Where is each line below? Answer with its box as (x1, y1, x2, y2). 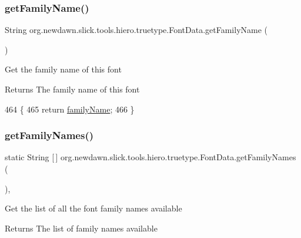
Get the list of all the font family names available (5, 202, 182, 214)
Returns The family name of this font (5, 83, 140, 95)
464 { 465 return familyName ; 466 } (5, 103, 135, 115)
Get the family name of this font (5, 63, 122, 75)
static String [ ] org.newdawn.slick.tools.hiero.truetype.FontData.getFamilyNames (5, 151, 296, 163)
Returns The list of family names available (5, 222, 158, 234)
